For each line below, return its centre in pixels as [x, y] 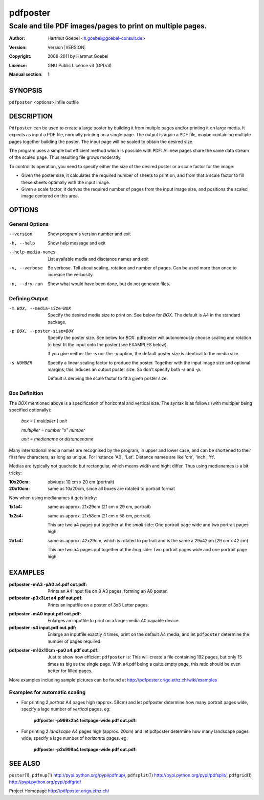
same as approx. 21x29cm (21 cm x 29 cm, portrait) [99, 507]
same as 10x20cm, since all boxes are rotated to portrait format [111, 489]
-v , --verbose [26, 268]
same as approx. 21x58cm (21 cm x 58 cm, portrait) [99, 516]
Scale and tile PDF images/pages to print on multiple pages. [108, 26]
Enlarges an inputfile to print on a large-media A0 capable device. [114, 621]
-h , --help [22, 243]
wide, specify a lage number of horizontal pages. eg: [75, 738]
